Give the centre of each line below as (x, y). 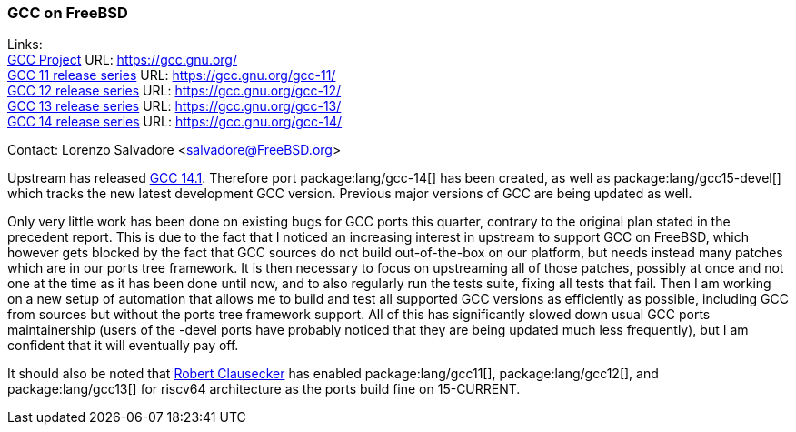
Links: (25, 45)
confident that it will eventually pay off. (123, 346)
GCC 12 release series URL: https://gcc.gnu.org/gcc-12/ (174, 91)
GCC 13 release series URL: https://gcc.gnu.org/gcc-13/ (174, 106)
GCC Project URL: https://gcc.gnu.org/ (122, 60)
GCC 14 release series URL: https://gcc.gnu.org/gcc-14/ (175, 122)
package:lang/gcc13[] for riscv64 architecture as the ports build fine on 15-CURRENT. (264, 389)
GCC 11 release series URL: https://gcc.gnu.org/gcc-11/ (172, 75)
